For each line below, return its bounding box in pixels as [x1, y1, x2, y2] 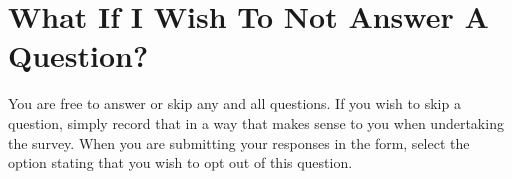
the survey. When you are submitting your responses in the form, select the [8, 132, 470, 153]
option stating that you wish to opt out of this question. [8, 152, 353, 173]
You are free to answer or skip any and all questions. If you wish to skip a [8, 93, 461, 114]
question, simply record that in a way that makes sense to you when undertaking [8, 112, 504, 133]
